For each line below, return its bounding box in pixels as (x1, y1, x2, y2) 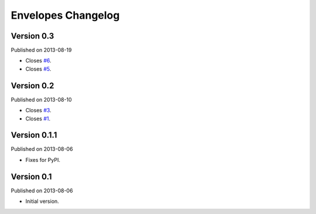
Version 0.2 (11, 81, 54, 91)
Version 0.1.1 (11, 130, 57, 140)
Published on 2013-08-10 (11, 96, 73, 103)
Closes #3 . (25, 107, 52, 114)
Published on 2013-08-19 (11, 47, 72, 54)
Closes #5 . (25, 65, 51, 73)
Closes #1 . (25, 115, 51, 122)
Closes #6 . (25, 57, 52, 64)
